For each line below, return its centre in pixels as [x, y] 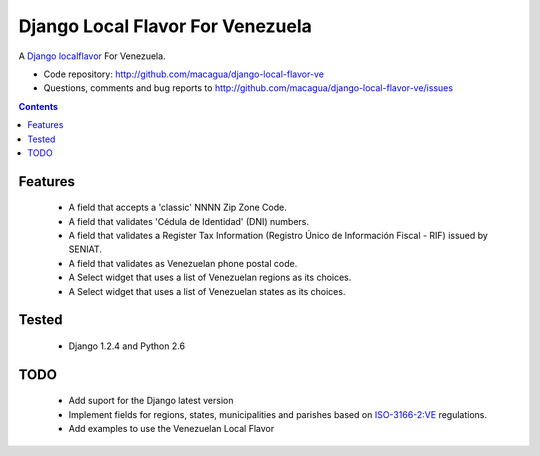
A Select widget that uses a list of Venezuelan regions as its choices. [210, 277]
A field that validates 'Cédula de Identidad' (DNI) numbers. [189, 221]
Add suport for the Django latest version [151, 401]
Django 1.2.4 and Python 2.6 [126, 346]
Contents [38, 106]
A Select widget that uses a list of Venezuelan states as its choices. [207, 291]
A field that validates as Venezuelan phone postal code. [183, 263]
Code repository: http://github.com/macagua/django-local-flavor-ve [184, 74]
